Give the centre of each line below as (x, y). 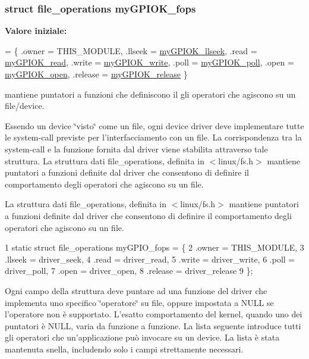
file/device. (25, 106)
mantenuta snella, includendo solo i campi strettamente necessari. (124, 349)
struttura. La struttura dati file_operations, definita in (105, 160)
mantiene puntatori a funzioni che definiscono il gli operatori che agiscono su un (150, 94)
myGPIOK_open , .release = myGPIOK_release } (96, 74)
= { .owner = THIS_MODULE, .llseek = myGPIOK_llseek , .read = (131, 50)
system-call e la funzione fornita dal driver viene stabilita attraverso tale (136, 149)
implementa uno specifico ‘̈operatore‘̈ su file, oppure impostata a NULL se (139, 302)
